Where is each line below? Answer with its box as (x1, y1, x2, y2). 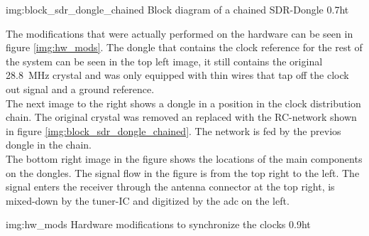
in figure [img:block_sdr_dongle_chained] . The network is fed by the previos (6, 123, 341, 138)
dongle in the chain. (6, 137, 92, 152)
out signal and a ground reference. (6, 81, 155, 96)
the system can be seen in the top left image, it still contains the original (6, 53, 323, 68)
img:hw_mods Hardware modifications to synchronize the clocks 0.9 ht (6, 217, 311, 232)
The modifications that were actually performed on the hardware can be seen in (6, 26, 353, 41)
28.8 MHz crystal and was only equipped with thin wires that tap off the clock (6, 68, 349, 82)
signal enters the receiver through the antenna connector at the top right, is (6, 179, 335, 194)
